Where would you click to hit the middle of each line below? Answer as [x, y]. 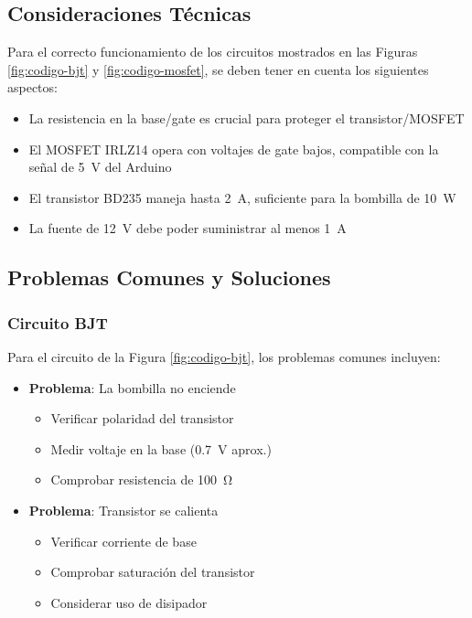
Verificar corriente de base [123, 541]
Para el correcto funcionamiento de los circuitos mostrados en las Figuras [213, 52]
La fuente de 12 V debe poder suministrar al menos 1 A [188, 228]
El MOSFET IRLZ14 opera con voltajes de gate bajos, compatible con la [234, 149]
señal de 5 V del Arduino [100, 167]
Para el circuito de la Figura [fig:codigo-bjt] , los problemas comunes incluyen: [224, 356]
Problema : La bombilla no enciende [132, 387]
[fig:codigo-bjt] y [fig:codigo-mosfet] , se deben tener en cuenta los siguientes [218, 69]
